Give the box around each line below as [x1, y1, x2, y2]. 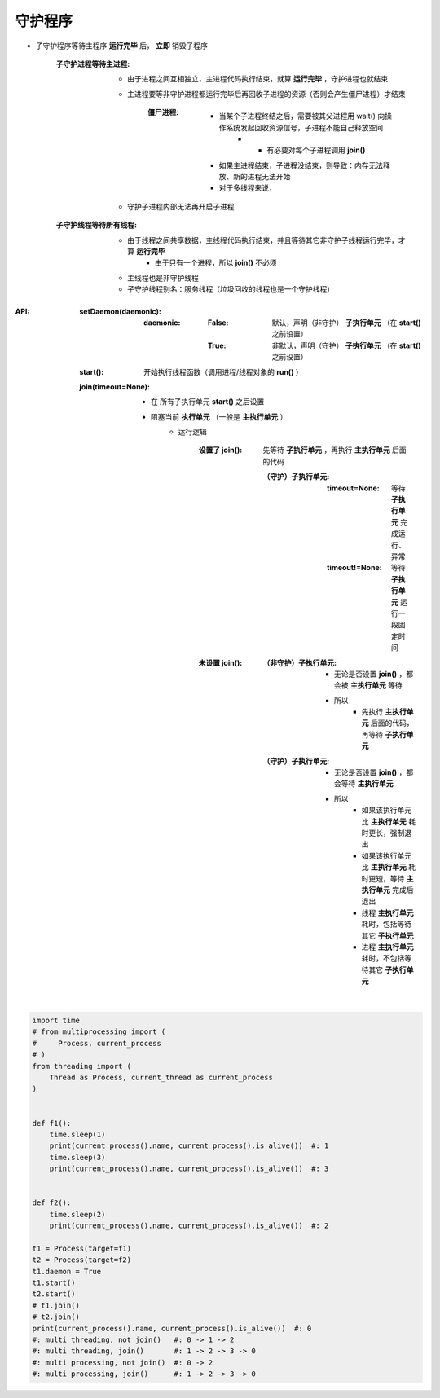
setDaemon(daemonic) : [79, 306, 162, 316]
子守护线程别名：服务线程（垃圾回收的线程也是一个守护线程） [127, 284, 334, 294]
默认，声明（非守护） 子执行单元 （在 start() [271, 318, 421, 328]
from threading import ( [32, 1062, 132, 1070]
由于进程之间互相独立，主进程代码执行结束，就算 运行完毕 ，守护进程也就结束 [127, 74, 389, 84]
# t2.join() [32, 1312, 81, 1321]
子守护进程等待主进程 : [55, 59, 130, 68]
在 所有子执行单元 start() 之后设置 [151, 397, 265, 407]
